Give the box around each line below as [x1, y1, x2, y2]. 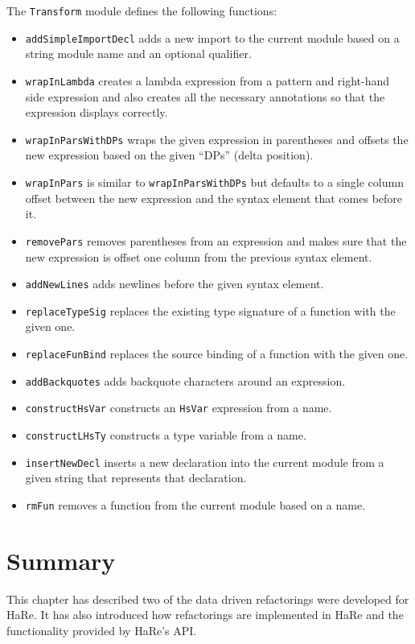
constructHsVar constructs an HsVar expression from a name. [25, 399, 332, 416]
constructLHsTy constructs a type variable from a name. [25, 426, 306, 443]
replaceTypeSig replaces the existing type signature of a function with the [25, 302, 396, 319]
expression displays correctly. [25, 104, 168, 121]
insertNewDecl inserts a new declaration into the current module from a [25, 453, 384, 470]
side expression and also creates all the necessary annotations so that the [25, 88, 385, 105]
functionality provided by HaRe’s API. [6, 621, 197, 638]
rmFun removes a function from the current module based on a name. [25, 496, 366, 513]
